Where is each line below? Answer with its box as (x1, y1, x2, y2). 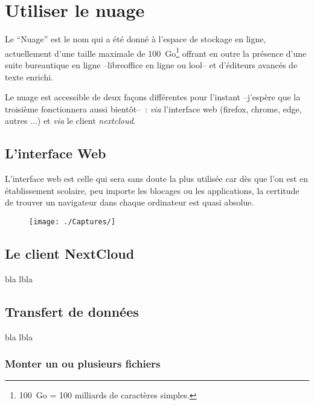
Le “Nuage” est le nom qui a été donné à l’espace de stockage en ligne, (5, 33, 266, 45)
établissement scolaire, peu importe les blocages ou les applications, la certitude (5, 184, 300, 196)
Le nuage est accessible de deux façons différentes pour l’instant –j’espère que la (5, 91, 301, 103)
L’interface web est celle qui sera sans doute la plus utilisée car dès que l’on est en (5, 172, 309, 185)
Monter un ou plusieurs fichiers (5, 356, 161, 371)
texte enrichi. (5, 70, 54, 83)
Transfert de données (5, 302, 139, 320)
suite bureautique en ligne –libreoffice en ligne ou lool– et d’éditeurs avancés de (5, 58, 298, 71)
